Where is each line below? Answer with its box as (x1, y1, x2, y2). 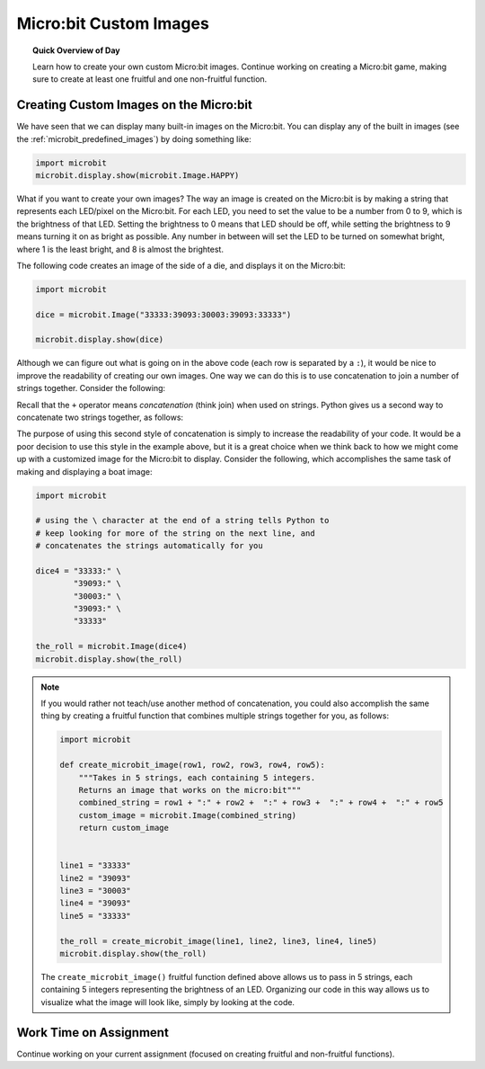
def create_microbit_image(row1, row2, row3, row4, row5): (59, 760, 325, 771)
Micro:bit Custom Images (16, 13, 210, 33)
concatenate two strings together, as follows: (16, 412, 184, 423)
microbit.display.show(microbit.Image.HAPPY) (35, 171, 240, 180)
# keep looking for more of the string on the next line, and (35, 528, 315, 539)
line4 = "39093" (59, 898, 132, 908)
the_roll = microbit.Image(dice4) (35, 641, 188, 652)
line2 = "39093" (59, 873, 132, 883)
